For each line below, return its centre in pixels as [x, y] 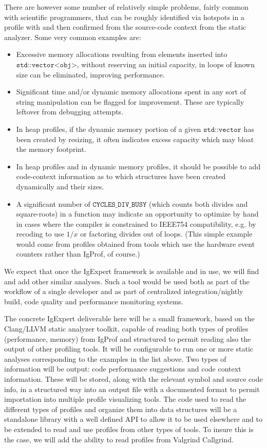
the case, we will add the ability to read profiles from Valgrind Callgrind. [119, 439]
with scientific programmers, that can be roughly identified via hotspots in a [124, 17]
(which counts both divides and [198, 203]
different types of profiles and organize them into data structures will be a [121, 409]
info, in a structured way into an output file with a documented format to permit [132, 389]
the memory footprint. [51, 149]
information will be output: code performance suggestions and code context [123, 369]
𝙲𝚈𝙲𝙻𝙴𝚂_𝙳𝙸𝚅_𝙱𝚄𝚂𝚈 [120, 204]
